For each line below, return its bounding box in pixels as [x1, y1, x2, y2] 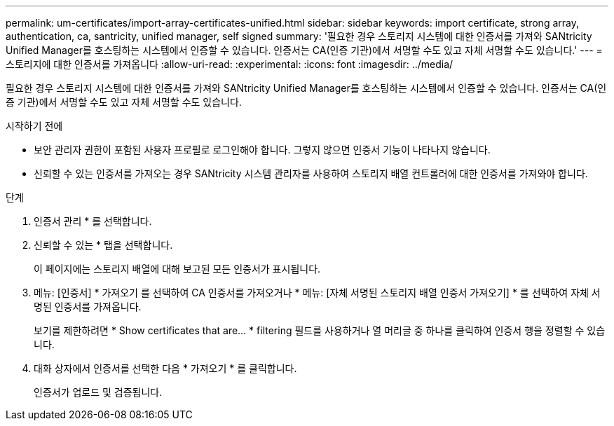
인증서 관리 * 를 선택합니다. [34, 215, 152, 227]
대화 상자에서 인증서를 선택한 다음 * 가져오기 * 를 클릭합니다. [34, 362, 297, 374]
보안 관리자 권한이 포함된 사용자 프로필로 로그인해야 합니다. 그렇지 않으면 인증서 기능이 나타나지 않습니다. [34, 144, 491, 156]
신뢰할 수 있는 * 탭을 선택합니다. [34, 239, 173, 251]
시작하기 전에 [6, 120, 63, 132]
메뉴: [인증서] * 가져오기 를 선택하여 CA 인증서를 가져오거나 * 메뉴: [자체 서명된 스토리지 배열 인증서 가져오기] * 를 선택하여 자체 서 [34, 287, 601, 298]
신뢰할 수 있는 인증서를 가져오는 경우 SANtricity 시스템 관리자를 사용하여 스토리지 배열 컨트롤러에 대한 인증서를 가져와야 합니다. [34, 167, 588, 179]
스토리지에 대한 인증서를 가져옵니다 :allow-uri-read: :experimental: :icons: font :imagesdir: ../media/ [6, 58, 453, 70]
